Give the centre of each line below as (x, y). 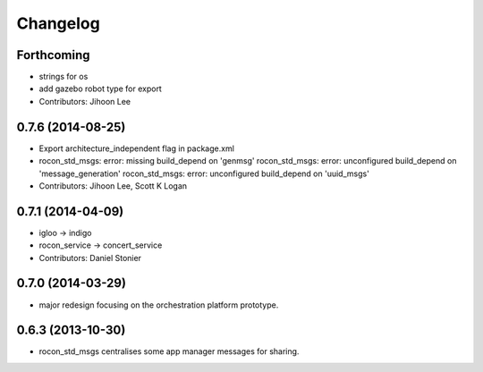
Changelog (58, 23)
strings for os (64, 77)
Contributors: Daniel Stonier (90, 258)
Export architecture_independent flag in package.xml (136, 148)
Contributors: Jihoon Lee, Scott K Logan (113, 186)
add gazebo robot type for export (101, 89)
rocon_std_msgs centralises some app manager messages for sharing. (169, 351)
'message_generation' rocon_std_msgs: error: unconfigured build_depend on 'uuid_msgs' (204, 173)
